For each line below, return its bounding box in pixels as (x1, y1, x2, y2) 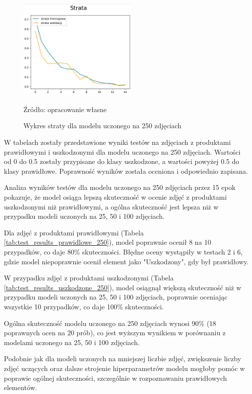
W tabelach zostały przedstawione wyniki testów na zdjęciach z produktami (4, 137, 231, 147)
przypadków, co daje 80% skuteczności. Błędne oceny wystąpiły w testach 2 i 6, (4, 247, 243, 256)
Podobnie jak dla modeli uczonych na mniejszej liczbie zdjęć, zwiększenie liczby (4, 353, 241, 364)
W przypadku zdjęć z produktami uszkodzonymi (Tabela (4, 273, 174, 283)
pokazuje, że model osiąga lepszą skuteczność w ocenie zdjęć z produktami (4, 192, 227, 202)
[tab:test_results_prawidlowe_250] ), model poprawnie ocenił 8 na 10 (4, 237, 211, 247)
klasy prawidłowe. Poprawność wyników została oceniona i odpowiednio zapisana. (4, 165, 248, 176)
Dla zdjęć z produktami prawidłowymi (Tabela (4, 227, 144, 237)
